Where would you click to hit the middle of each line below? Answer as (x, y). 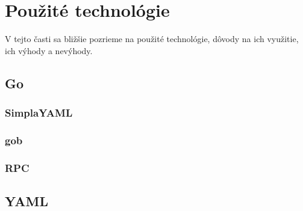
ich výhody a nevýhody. (49, 50)
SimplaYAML (39, 113)
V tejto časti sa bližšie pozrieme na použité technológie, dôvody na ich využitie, (152, 39)
